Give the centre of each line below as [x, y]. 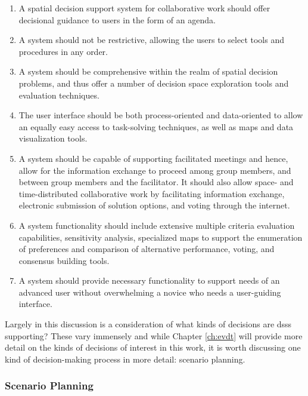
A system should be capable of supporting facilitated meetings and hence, [153, 158]
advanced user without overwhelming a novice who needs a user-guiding [150, 292]
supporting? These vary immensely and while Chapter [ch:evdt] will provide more [154, 335]
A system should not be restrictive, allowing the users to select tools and [151, 40]
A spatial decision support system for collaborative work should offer [144, 8]
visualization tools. [53, 138]
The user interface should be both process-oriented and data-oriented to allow [161, 115]
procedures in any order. [63, 51]
